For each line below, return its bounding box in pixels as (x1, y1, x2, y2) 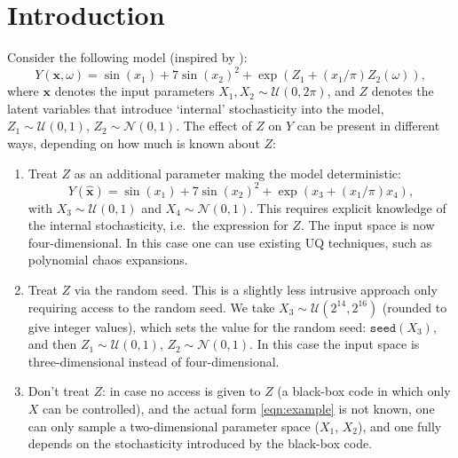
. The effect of (176, 116, 252, 135)
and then (28, 335, 77, 353)
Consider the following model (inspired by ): (7, 48, 248, 67)
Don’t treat (28, 382, 90, 400)
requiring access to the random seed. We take (28, 297, 275, 316)
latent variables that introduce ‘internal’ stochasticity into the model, (7, 99, 384, 117)
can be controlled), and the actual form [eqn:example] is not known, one (43, 399, 435, 418)
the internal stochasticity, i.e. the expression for (28, 216, 288, 234)
